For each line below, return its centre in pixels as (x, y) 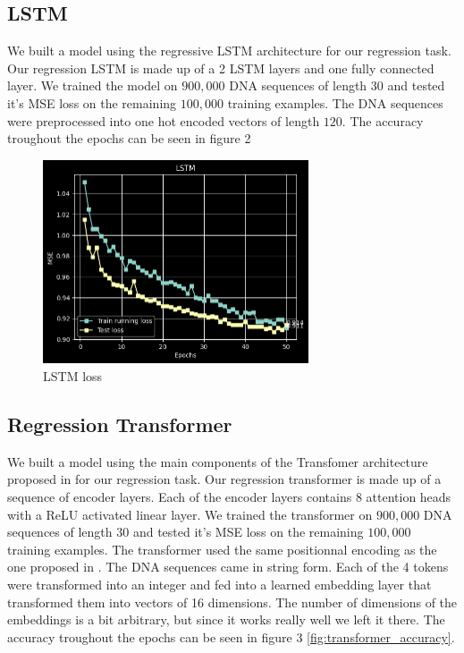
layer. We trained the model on (93, 85)
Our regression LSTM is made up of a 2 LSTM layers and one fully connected (221, 68)
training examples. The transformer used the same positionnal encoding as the (222, 549)
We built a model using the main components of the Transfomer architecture (218, 461)
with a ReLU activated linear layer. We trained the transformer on (190, 514)
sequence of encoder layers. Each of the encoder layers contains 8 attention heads (229, 497)
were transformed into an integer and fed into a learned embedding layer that (219, 585)
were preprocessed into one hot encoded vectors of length (164, 120)
